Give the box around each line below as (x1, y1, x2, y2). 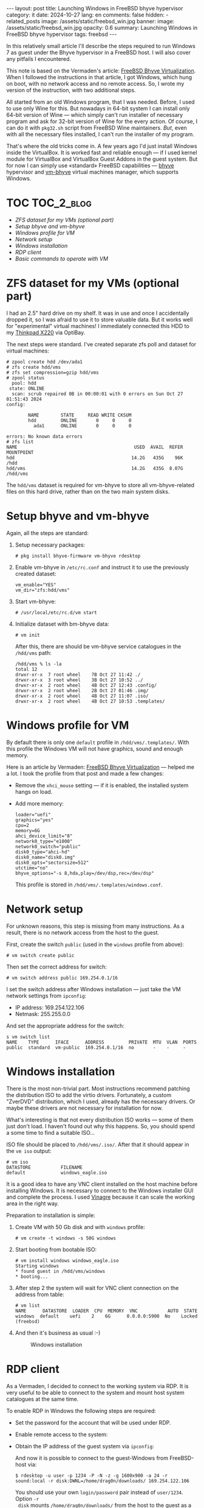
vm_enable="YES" (15, 581, 56, 588)
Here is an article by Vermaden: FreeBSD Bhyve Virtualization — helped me (6, 763, 194, 771)
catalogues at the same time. (6, 1395, 79, 1403)
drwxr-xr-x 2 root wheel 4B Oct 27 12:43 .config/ (15, 682, 157, 689)
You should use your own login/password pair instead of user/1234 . (15, 1489, 183, 1496)
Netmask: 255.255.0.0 (15, 1010, 71, 1017)
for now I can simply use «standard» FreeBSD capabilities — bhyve (6, 162, 174, 169)
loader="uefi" (15, 812, 51, 818)
